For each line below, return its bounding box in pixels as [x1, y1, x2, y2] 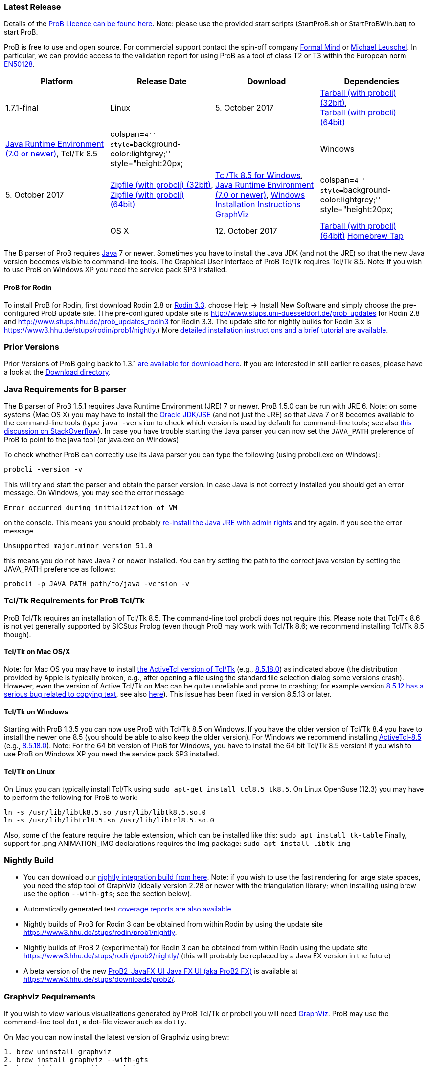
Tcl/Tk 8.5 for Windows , [215, 170, 303, 180]
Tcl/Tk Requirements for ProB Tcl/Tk [4, 596, 145, 606]
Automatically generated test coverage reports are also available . [23, 905, 233, 913]
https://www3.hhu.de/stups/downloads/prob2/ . [23, 975, 176, 984]
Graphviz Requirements [4, 991, 96, 1001]
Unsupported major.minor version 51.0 [4, 542, 153, 550]
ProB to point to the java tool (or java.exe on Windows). [4, 435, 181, 444]
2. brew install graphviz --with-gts [4, 1056, 149, 1064]
